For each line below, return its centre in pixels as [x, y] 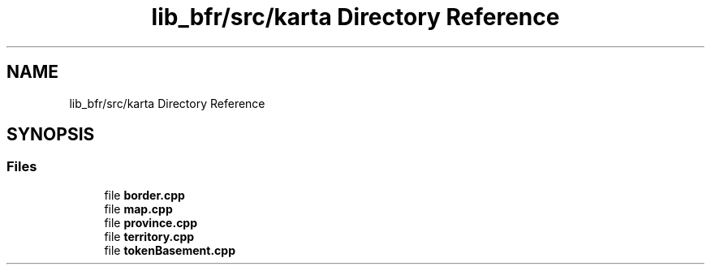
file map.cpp [138, 209]
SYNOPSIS [51, 135]
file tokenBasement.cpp [170, 250]
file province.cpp [151, 222]
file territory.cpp [149, 236]
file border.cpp [144, 195]
